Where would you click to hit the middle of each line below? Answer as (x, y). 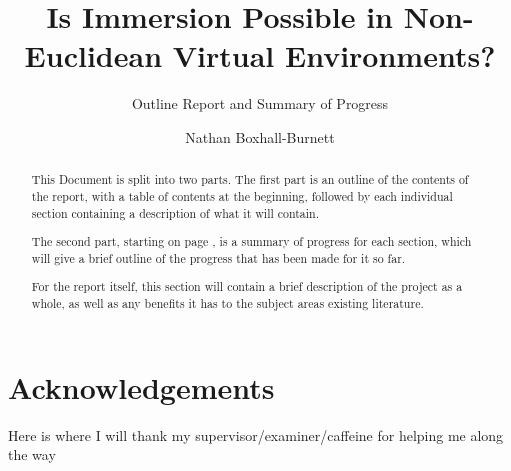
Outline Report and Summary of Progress (260, 103)
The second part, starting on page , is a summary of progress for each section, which (251, 241)
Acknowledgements (141, 386)
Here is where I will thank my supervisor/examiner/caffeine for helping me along (256, 434)
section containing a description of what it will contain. (175, 212)
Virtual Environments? (334, 55)
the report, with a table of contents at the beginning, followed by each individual (242, 195)
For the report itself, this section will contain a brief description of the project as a (247, 286)
